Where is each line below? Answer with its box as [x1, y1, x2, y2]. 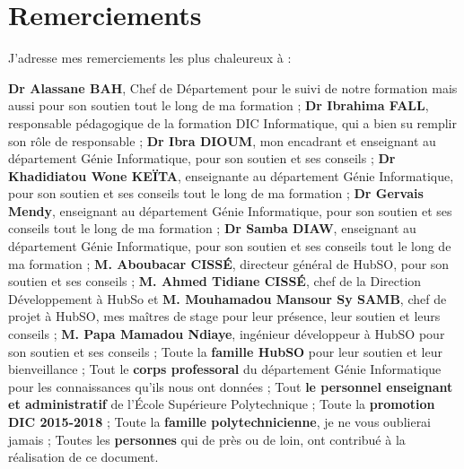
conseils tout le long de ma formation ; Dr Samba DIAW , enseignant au [8, 219, 416, 238]
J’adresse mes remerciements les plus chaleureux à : [8, 48, 292, 67]
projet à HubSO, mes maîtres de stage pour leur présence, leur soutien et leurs [8, 307, 441, 326]
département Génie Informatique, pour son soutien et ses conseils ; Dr [8, 149, 396, 168]
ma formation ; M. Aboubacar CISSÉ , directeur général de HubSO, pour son [8, 254, 450, 273]
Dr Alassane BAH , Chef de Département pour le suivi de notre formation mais [8, 78, 458, 97]
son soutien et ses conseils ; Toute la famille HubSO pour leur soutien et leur [8, 342, 443, 360]
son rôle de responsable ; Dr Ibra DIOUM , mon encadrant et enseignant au [8, 131, 436, 150]
